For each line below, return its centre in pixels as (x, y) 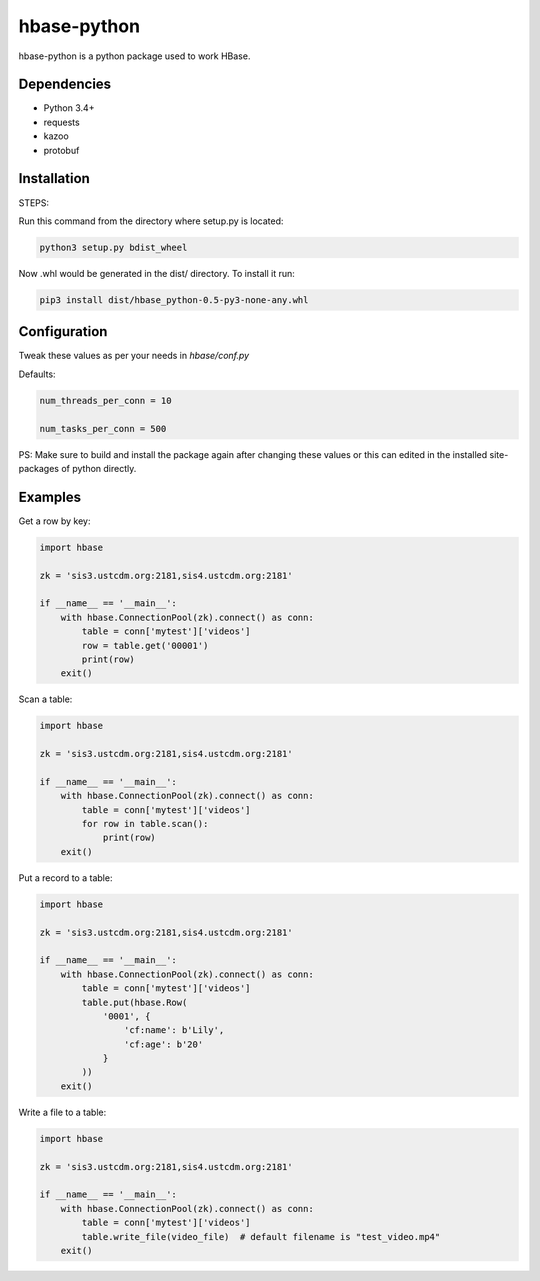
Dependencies (65, 84)
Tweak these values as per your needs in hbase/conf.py (134, 356)
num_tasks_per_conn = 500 (103, 428)
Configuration (63, 331)
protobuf (61, 150)
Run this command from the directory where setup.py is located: (151, 221)
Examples (50, 496)
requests (61, 122)
